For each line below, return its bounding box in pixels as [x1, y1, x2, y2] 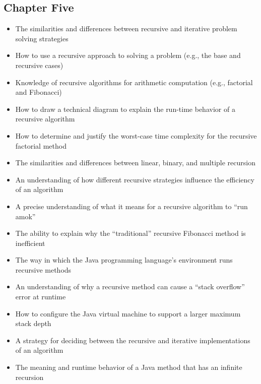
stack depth [15, 318, 51, 329]
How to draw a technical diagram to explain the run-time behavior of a [15, 103, 235, 114]
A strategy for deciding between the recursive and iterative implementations [15, 335, 250, 345]
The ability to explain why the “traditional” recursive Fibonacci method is [15, 228, 246, 238]
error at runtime [15, 291, 66, 302]
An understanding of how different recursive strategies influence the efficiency [15, 174, 254, 184]
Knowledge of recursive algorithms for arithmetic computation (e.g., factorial [15, 77, 253, 87]
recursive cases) [15, 59, 63, 70]
